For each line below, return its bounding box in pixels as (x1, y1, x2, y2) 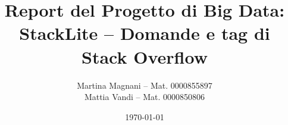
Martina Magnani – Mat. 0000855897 (77, 79, 212, 91)
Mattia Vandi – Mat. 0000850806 (84, 90, 205, 103)
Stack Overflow (82, 44, 208, 68)
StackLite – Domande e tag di (19, 21, 270, 45)
